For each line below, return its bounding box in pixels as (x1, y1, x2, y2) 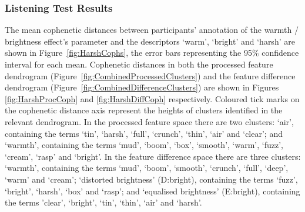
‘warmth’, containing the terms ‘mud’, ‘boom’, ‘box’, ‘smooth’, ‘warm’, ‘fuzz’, (5, 139, 283, 151)
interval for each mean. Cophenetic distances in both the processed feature (5, 58, 273, 70)
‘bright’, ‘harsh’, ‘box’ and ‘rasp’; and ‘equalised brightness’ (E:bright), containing (5, 184, 300, 197)
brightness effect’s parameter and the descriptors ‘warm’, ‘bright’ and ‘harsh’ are (5, 35, 295, 47)
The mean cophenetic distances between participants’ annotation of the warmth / (5, 23, 299, 36)
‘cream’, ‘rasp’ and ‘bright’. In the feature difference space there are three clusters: (5, 150, 301, 162)
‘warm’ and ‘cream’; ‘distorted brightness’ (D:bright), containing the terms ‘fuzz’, (5, 173, 298, 185)
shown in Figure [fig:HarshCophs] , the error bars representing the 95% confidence (5, 46, 299, 59)
